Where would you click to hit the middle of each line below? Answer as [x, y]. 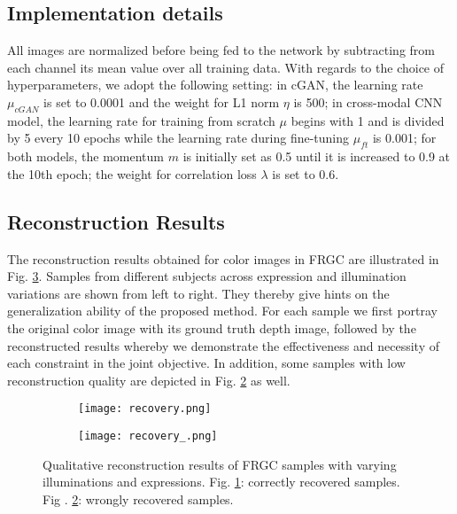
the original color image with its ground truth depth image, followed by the [212, 327]
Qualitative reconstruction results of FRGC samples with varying [220, 464]
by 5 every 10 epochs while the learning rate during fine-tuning [178, 138]
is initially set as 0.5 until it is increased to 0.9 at [317, 156]
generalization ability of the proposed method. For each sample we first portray [223, 311]
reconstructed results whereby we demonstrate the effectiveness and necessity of [223, 345]
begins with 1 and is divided [368, 120]
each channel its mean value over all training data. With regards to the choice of [226, 67]
